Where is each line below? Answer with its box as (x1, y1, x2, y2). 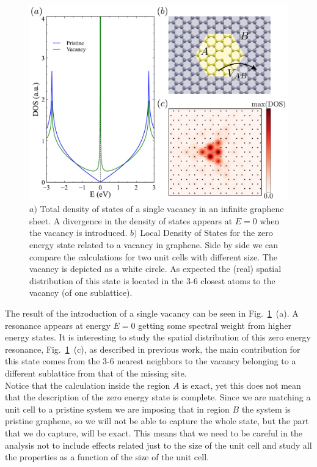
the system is (241, 402, 291, 415)
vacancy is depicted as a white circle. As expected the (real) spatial (29, 262, 282, 275)
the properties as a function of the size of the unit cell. (5, 450, 209, 463)
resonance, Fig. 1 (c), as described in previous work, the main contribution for (5, 342, 301, 355)
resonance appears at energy (5, 318, 111, 331)
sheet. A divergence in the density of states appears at (29, 214, 233, 227)
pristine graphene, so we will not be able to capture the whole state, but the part (5, 414, 309, 427)
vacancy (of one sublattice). (29, 286, 133, 299)
